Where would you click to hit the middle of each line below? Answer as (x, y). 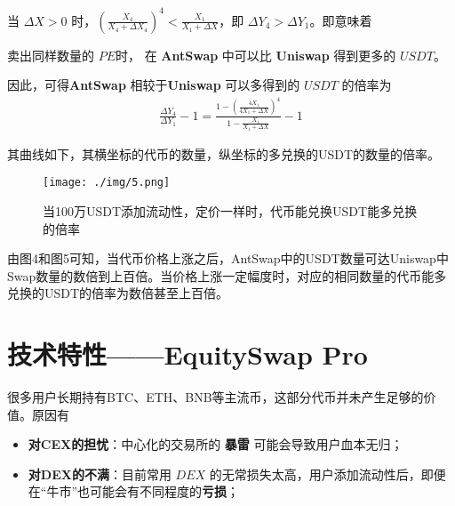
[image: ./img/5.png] (107, 183)
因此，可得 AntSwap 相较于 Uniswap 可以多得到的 (154, 85)
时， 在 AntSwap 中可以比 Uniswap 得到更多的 (256, 55)
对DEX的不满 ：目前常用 (100, 474)
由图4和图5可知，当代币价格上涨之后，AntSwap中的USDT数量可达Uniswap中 (228, 258)
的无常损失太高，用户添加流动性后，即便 (327, 474)
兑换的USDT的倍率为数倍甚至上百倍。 (118, 293)
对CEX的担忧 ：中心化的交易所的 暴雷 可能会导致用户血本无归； (216, 444)
